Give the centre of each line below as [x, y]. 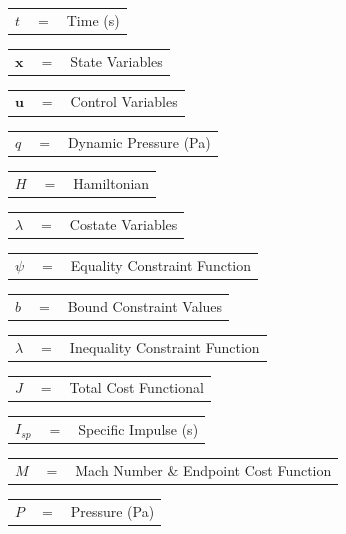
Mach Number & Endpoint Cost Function [203, 469]
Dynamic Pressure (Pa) [139, 142]
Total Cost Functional [136, 387]
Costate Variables [123, 223]
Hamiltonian [111, 183]
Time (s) [93, 19]
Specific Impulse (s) [138, 428]
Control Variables [124, 101]
